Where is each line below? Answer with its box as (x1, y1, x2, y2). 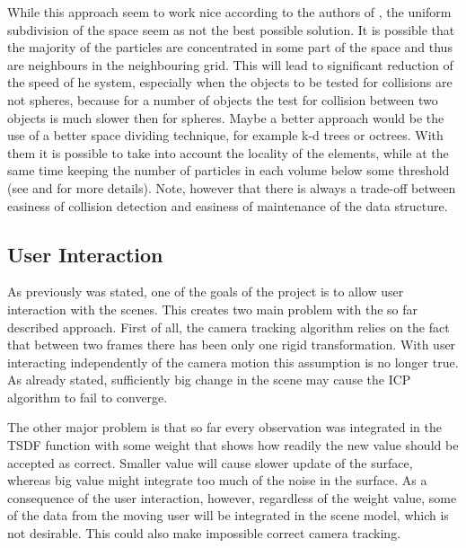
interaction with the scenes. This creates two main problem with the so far (7, 299, 418, 318)
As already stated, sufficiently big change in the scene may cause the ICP (7, 370, 411, 389)
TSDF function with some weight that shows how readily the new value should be (7, 436, 459, 455)
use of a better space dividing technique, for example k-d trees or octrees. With (7, 126, 444, 145)
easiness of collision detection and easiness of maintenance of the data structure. (7, 196, 448, 215)
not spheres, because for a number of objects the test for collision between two (7, 90, 438, 109)
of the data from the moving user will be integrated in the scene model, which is (7, 506, 449, 525)
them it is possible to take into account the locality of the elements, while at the (7, 143, 449, 162)
